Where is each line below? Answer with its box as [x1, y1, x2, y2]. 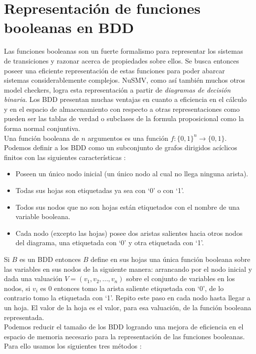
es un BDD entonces [19, 254, 81, 264]
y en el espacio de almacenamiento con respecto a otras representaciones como [4, 103, 240, 114]
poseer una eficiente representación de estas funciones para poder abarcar [4, 65, 225, 75]
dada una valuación [4, 273, 63, 284]
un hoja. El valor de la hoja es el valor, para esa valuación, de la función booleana [4, 302, 252, 312]
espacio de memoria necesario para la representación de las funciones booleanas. [4, 331, 245, 341]
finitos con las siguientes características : [4, 152, 126, 162]
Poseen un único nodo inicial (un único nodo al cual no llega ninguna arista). [15, 168, 248, 179]
